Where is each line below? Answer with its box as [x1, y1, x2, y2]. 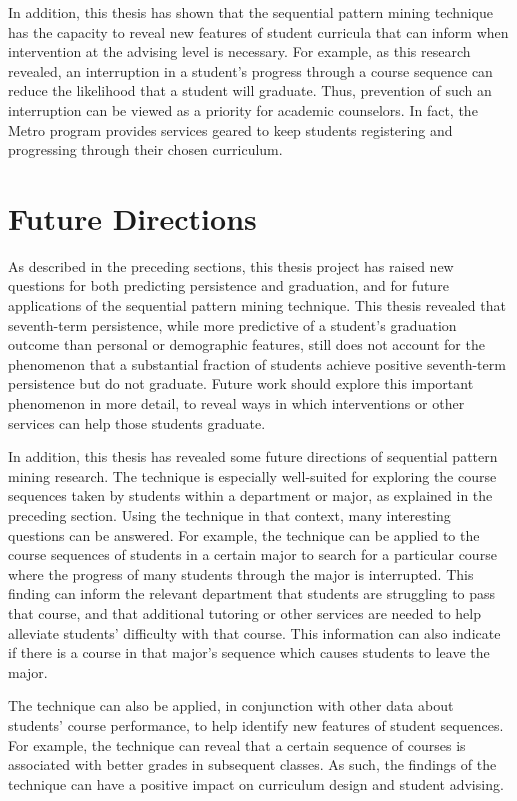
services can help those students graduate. [8, 412, 266, 433]
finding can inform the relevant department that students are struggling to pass [8, 583, 496, 604]
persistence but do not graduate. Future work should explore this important [8, 373, 474, 394]
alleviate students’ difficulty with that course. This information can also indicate [8, 622, 501, 643]
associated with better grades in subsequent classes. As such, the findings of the [8, 754, 497, 775]
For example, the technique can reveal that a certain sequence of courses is [8, 734, 466, 755]
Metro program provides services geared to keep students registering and [8, 119, 453, 140]
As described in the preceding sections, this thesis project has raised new [8, 255, 454, 276]
